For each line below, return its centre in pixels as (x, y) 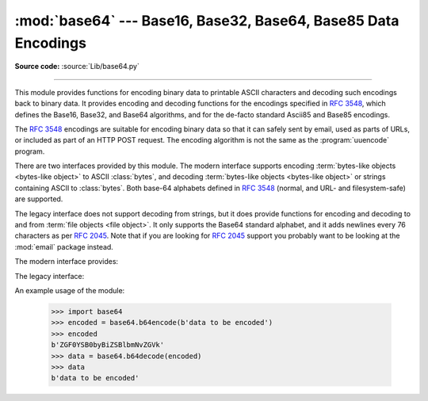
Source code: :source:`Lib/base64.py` (77, 67)
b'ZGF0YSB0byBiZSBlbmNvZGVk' (108, 345)
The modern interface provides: (67, 262)
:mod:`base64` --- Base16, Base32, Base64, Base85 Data (207, 21)
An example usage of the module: (70, 290)
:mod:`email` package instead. (64, 246)
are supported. (39, 199)
